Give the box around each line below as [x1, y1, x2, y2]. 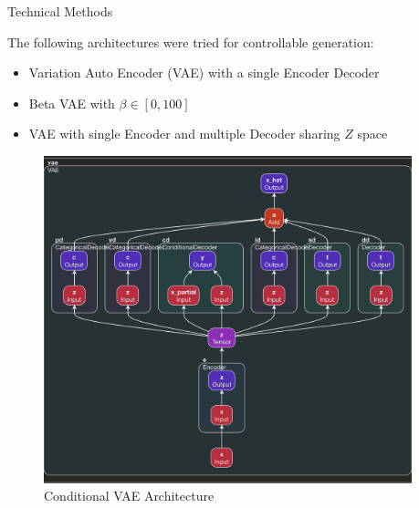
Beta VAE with [28, 93, 115, 112]
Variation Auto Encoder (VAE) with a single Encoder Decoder [28, 63, 380, 82]
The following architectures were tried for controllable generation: [7, 32, 374, 51]
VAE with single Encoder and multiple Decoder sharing [28, 124, 340, 143]
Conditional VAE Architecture [44, 486, 215, 505]
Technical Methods [7, 2, 113, 20]
